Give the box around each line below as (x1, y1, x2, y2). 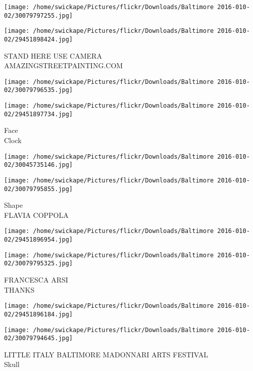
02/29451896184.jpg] (4, 310, 73, 318)
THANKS (4, 284, 35, 295)
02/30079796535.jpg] (4, 86, 73, 94)
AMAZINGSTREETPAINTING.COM (4, 60, 123, 71)
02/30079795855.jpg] (4, 185, 73, 193)
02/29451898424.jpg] (4, 35, 73, 43)
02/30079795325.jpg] (4, 260, 73, 267)
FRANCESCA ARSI (4, 274, 68, 285)
